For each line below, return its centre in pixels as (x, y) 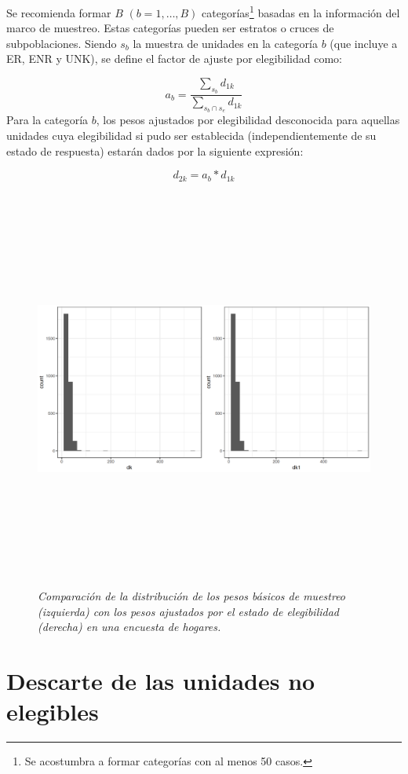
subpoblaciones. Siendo (62, 43)
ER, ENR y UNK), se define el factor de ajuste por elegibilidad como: (175, 59)
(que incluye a (364, 43)
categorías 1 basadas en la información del (301, 11)
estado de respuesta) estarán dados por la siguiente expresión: (155, 150)
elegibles (53, 712)
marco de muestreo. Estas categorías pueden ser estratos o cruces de (170, 28)
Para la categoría (47, 120)
